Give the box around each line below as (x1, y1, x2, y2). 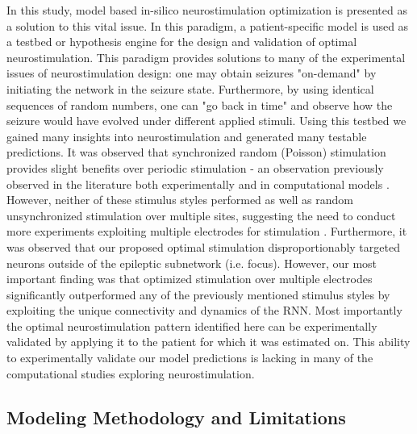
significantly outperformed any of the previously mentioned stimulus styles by (6, 286, 390, 303)
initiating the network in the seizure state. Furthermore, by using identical (6, 80, 374, 97)
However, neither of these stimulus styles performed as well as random (6, 191, 354, 208)
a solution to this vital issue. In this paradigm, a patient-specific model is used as (6, 17, 409, 34)
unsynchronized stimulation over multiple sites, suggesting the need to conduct (6, 207, 396, 223)
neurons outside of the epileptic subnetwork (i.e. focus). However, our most (6, 254, 377, 271)
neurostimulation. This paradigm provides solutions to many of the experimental (6, 48, 406, 65)
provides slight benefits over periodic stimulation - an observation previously (6, 159, 384, 176)
